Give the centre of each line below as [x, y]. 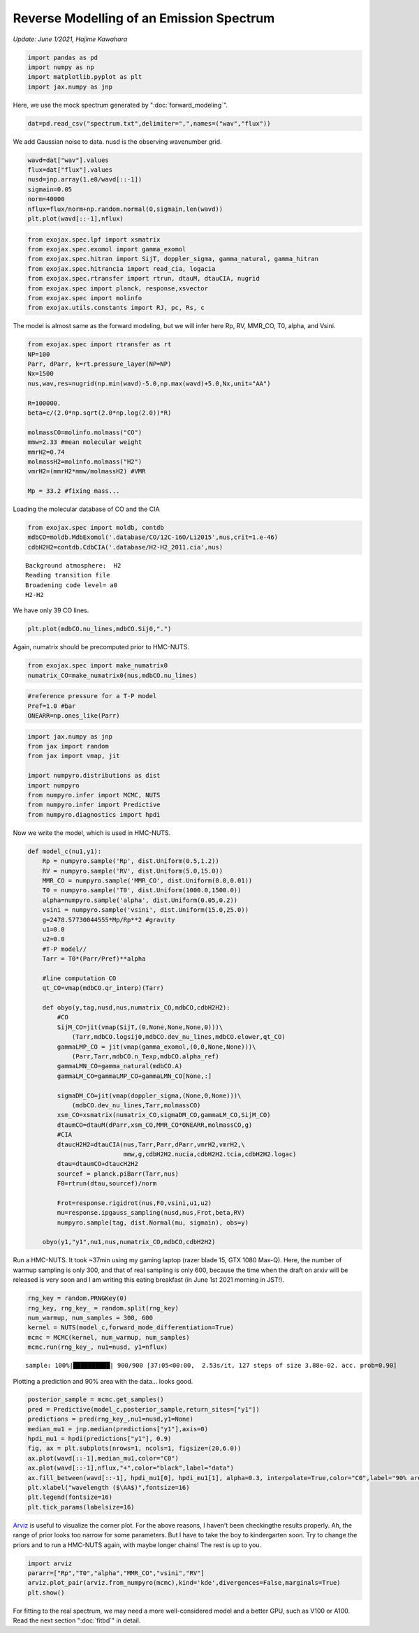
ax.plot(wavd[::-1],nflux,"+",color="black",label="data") [131, 1468]
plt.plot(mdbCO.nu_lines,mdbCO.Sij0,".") [100, 629]
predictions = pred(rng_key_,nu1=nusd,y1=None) [110, 1419]
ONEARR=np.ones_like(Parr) [74, 716]
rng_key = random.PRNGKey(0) [78, 1298]
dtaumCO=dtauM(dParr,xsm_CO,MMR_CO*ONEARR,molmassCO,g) [155, 1125]
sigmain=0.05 [50, 189]
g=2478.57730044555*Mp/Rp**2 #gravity [109, 919]
